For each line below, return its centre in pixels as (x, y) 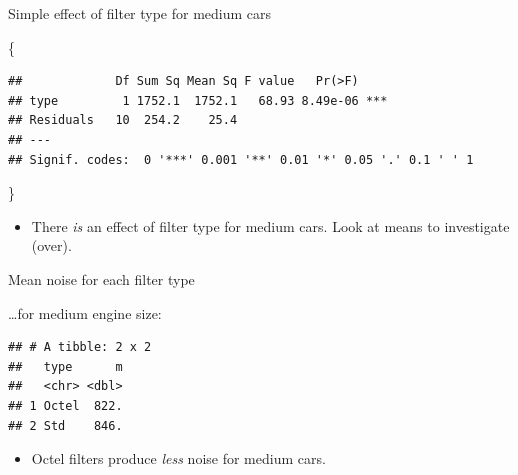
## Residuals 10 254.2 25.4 (123, 120)
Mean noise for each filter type (101, 278)
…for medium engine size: (85, 312)
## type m (65, 366)
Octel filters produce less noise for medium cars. (178, 458)
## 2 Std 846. (65, 425)
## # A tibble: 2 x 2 (80, 347)
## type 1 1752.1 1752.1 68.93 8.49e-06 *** (198, 100)
